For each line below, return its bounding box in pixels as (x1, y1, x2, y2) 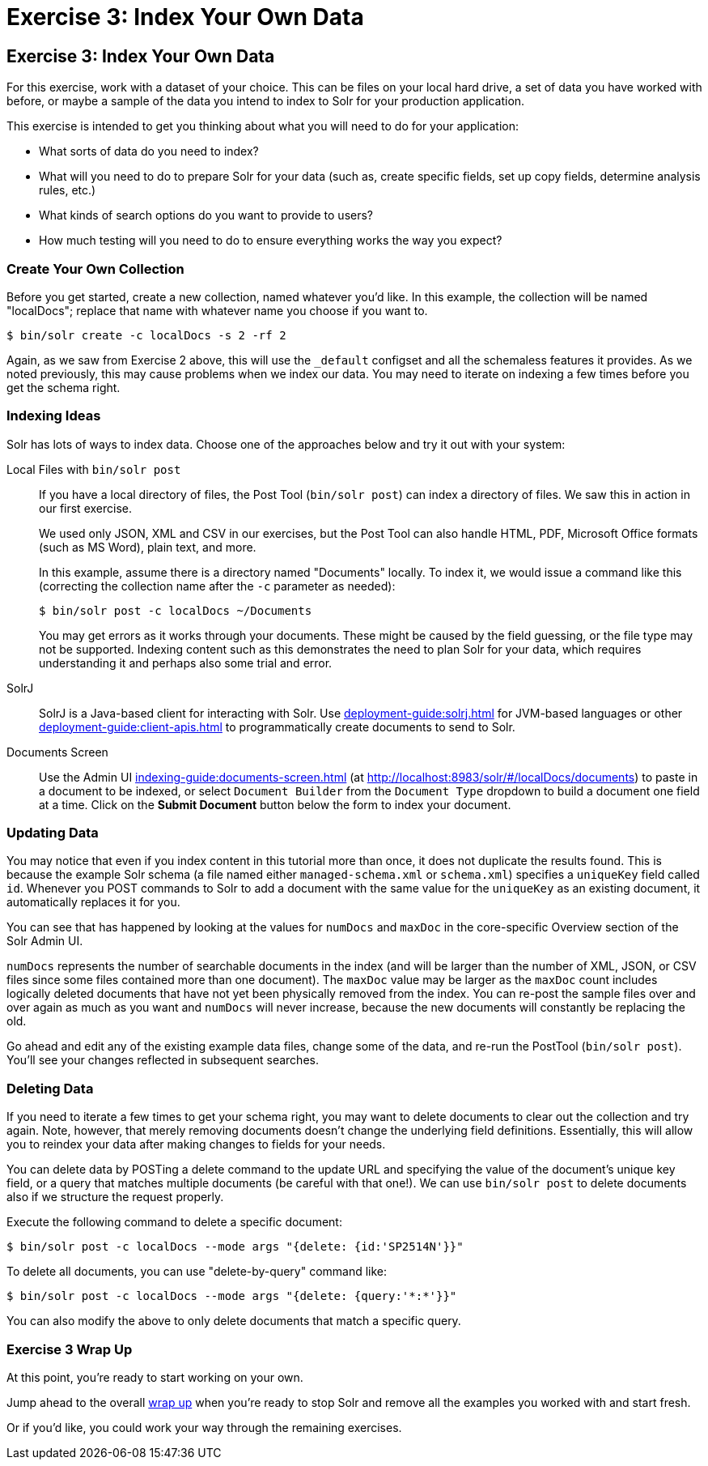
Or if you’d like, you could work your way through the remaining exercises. (6, 1420, 402, 1434)
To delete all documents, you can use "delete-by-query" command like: (6, 1264, 388, 1279)
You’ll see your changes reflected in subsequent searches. (6, 1053, 319, 1068)
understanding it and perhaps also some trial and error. (39, 655, 333, 670)
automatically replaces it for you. (6, 895, 180, 910)
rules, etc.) (39, 183, 96, 198)
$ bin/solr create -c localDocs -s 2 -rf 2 (6, 328, 286, 342)
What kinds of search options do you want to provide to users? (39, 208, 374, 223)
